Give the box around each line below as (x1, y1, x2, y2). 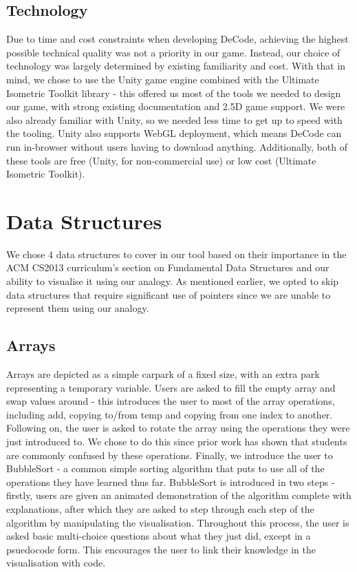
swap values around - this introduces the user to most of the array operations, (6, 394, 335, 408)
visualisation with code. (6, 555, 106, 570)
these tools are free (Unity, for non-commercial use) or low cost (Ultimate (6, 153, 316, 167)
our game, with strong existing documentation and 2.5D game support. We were (6, 99, 345, 114)
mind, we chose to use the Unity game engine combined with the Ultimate (6, 72, 319, 86)
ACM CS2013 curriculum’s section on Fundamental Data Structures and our (6, 260, 329, 275)
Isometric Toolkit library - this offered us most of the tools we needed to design (6, 85, 341, 100)
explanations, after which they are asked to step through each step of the (6, 501, 314, 516)
